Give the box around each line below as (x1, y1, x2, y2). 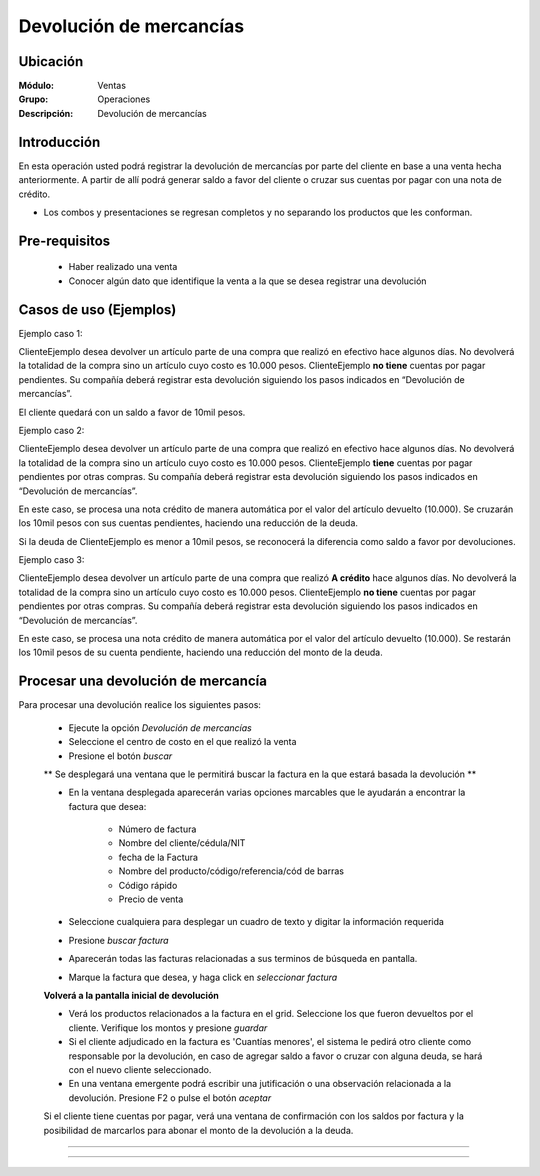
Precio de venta (118, 893, 184, 905)
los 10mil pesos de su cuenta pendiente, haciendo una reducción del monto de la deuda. (18, 646, 384, 659)
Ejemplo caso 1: (18, 327, 83, 339)
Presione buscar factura (68, 934, 169, 946)
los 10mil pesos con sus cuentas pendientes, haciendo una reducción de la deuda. (18, 517, 359, 529)
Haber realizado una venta (68, 261, 178, 273)
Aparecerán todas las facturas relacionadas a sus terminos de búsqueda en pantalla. (68, 953, 418, 965)
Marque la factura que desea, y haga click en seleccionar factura (68, 971, 338, 983)
